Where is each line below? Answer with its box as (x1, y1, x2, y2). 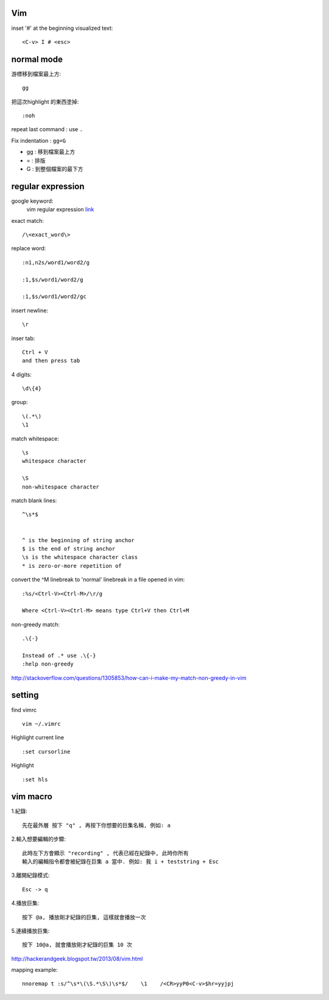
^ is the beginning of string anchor (22, 537, 135, 543)
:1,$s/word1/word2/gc (22, 293, 87, 300)
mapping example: (11, 966, 58, 974)
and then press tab (22, 357, 80, 364)
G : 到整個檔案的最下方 (26, 165, 83, 172)
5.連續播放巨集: (11, 927, 50, 934)
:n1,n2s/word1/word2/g (22, 259, 90, 266)
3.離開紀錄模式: (11, 872, 50, 879)
